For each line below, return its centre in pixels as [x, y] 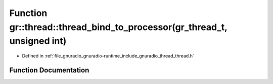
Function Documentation [49, 70]
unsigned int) [38, 41]
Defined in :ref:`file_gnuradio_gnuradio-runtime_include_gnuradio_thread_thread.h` [108, 56]
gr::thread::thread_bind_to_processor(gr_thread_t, [118, 27]
